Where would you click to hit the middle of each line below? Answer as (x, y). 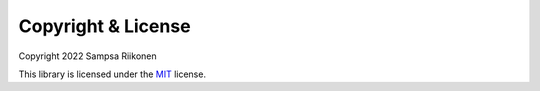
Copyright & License (104, 26)
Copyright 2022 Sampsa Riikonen (87, 56)
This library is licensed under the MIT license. (112, 74)
